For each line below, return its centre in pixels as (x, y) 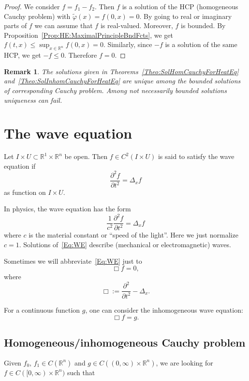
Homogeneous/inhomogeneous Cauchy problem (125, 342)
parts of (15, 25)
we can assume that (64, 25)
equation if (20, 166)
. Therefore (81, 55)
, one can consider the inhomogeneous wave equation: (164, 310)
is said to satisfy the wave (196, 156)
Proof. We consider (32, 6)
